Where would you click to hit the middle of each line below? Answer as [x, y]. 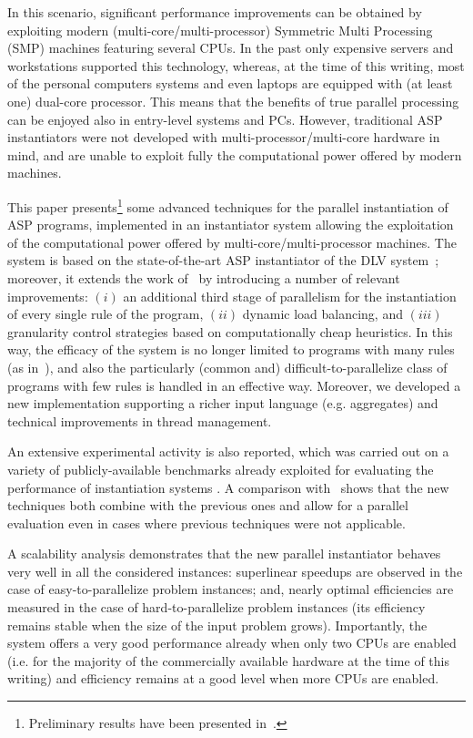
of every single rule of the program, [106, 314]
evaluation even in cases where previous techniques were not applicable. [206, 523]
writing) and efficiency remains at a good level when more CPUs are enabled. [223, 678]
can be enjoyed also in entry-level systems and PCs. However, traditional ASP [225, 119]
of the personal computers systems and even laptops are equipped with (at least [230, 83]
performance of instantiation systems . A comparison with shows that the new [228, 487]
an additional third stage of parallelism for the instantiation [290, 296]
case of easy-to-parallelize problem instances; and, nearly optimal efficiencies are [231, 589]
